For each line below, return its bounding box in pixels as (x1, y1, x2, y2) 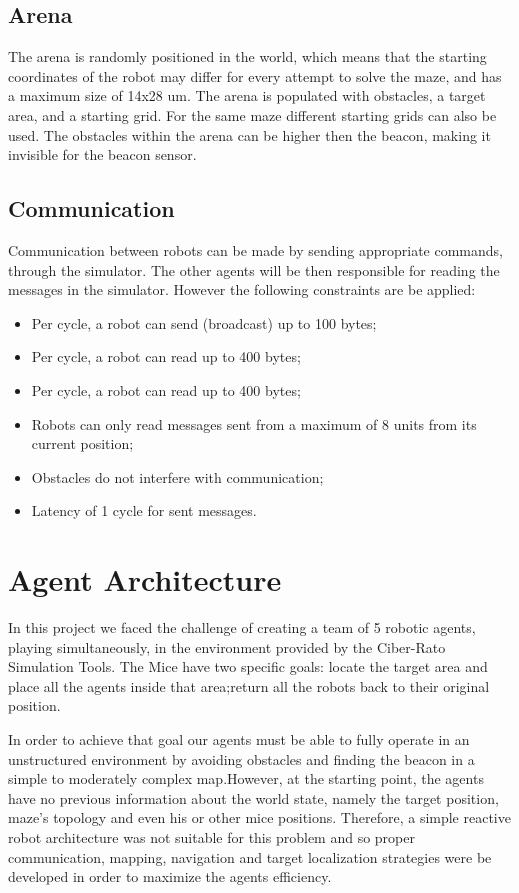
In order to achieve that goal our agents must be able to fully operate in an (8, 729, 470, 749)
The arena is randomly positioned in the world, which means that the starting (8, 46, 487, 67)
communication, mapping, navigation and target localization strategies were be (8, 846, 492, 867)
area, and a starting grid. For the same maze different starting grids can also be (8, 104, 497, 125)
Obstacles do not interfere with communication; (31, 466, 324, 487)
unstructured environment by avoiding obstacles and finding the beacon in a (8, 748, 475, 769)
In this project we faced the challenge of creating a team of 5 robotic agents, (8, 617, 476, 638)
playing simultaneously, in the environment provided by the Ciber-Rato (8, 636, 446, 657)
